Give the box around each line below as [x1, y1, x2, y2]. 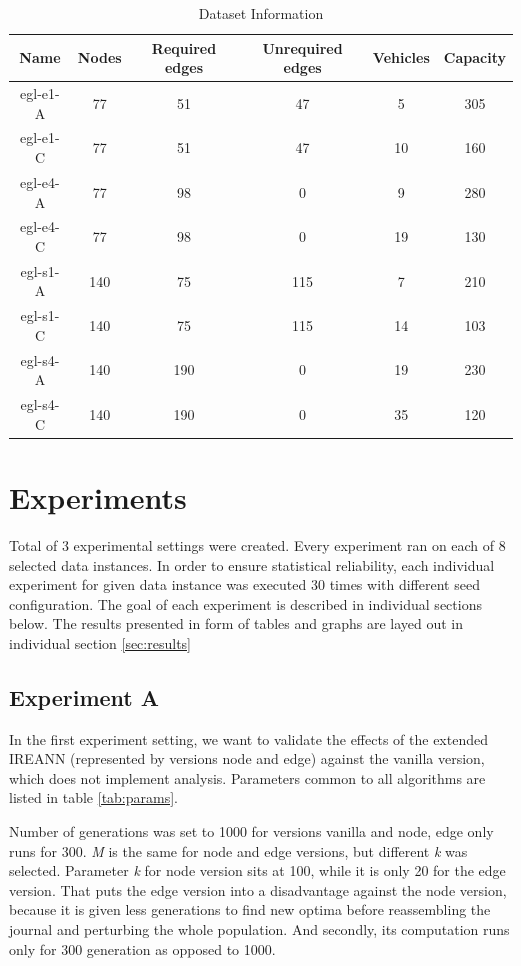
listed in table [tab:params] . [9, 787, 179, 808]
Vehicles [372, 47, 430, 68]
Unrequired [262, 37, 343, 58]
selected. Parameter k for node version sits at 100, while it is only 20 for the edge [9, 860, 506, 881]
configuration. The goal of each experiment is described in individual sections [9, 593, 482, 614]
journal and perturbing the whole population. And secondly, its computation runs [9, 919, 510, 940]
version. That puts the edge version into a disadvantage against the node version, [9, 879, 507, 900]
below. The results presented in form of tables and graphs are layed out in [9, 613, 464, 634]
